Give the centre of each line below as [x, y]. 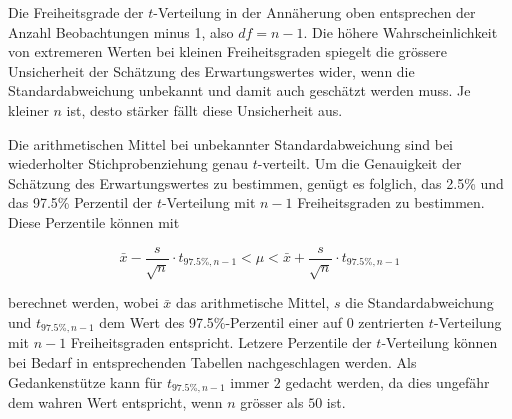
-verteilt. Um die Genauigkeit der [359, 163]
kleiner [28, 109]
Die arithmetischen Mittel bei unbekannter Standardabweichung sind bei [231, 143]
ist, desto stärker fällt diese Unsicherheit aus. [204, 109]
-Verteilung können [439, 342]
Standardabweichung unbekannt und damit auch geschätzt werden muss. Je [239, 90]
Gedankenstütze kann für [85, 381]
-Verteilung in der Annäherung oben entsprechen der [314, 12]
